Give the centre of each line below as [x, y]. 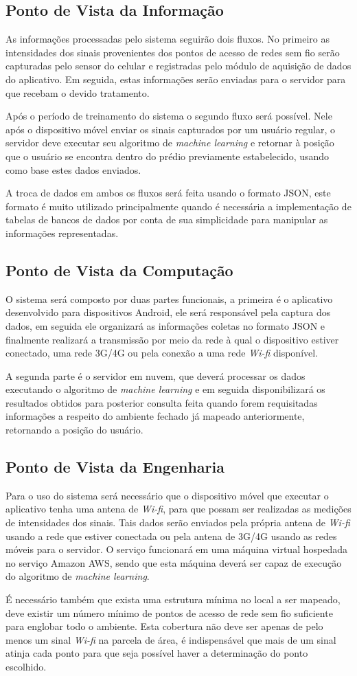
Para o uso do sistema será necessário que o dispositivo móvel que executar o [167, 495]
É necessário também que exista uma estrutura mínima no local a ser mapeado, [173, 599]
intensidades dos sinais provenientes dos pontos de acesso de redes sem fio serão [173, 52]
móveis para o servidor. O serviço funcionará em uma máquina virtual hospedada [176, 549]
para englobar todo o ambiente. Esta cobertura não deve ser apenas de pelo [164, 626]
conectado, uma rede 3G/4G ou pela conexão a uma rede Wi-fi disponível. [162, 353]
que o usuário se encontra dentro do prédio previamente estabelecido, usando [168, 156]
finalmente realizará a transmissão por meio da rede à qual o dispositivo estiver [172, 339]
